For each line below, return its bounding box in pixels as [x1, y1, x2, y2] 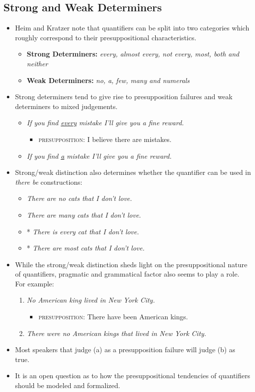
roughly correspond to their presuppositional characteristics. [15, 32, 197, 42]
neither [27, 58, 48, 68]
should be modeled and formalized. [15, 380, 120, 391]
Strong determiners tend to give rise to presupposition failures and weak [15, 91, 233, 102]
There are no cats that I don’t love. [27, 193, 132, 203]
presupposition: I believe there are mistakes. [38, 134, 171, 144]
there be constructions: [15, 176, 83, 187]
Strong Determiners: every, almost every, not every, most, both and [27, 49, 239, 59]
